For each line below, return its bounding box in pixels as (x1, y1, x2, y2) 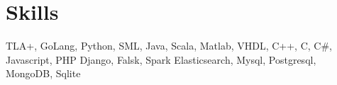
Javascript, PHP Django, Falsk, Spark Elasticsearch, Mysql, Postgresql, (6, 52, 316, 67)
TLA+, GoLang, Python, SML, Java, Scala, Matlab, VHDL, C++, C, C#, (6, 38, 332, 53)
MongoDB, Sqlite (6, 66, 81, 81)
